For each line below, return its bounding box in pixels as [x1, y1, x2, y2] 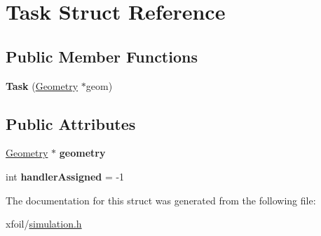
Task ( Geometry [6, 78, 78, 93]
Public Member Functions [6, 45, 198, 67]
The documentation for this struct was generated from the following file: [6, 192, 316, 207]
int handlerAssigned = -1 [6, 169, 125, 183]
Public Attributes [6, 112, 136, 134]
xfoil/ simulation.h [6, 216, 82, 231]
